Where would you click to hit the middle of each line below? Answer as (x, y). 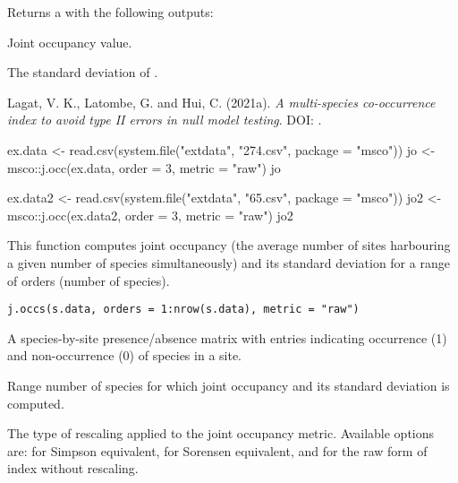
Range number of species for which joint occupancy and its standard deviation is (229, 385)
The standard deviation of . (83, 72)
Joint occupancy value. (70, 42)
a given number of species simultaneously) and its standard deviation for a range (229, 262)
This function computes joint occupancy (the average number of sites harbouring (229, 245)
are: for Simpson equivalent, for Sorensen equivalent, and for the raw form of (217, 450)
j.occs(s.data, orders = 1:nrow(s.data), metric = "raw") (183, 310)
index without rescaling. (73, 468)
